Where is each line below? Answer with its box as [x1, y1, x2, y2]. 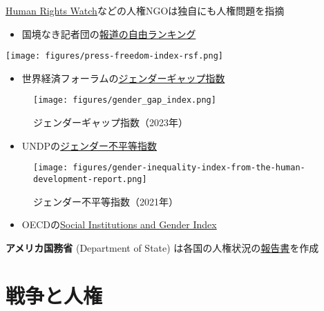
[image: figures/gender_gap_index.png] [33, 95, 216, 106]
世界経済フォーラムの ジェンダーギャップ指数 [21, 70, 225, 85]
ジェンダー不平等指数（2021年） [33, 194, 178, 208]
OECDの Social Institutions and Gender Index [21, 217, 217, 232]
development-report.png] [33, 174, 147, 184]
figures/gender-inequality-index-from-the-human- [73, 163, 305, 173]
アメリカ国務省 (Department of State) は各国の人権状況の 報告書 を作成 [6, 240, 319, 254]
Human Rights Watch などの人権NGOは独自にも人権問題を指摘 [6, 3, 285, 17]
